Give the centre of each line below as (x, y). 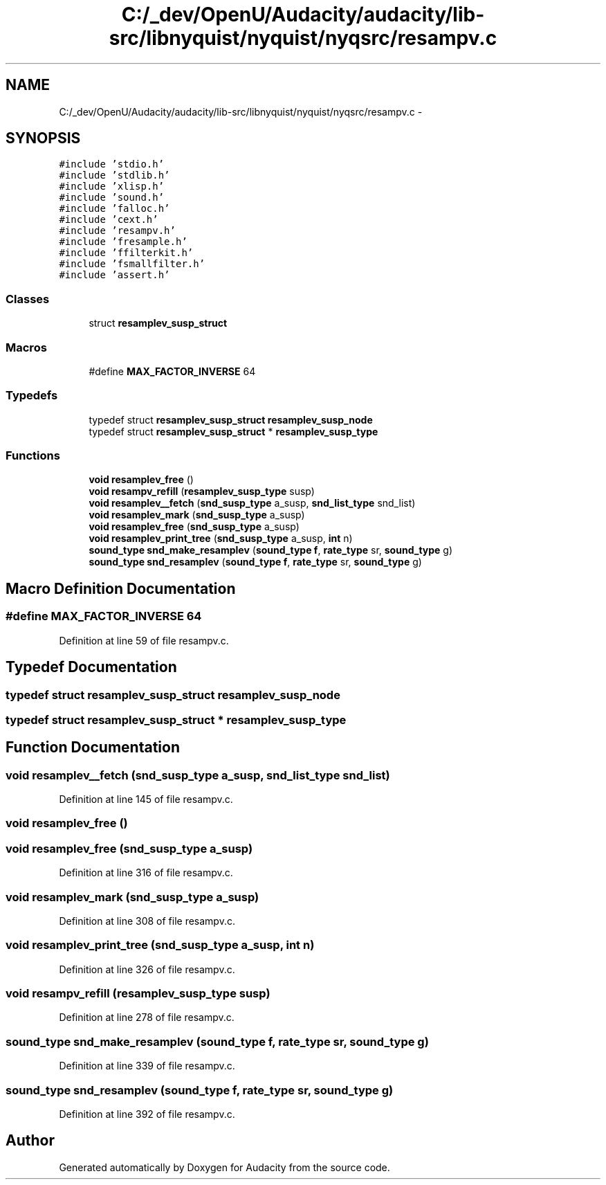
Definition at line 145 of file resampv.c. (146, 799)
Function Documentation (93, 748)
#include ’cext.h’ (109, 220)
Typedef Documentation (91, 667)
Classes (28, 299)
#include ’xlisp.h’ (112, 187)
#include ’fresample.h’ (123, 242)
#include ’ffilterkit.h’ (126, 253)
